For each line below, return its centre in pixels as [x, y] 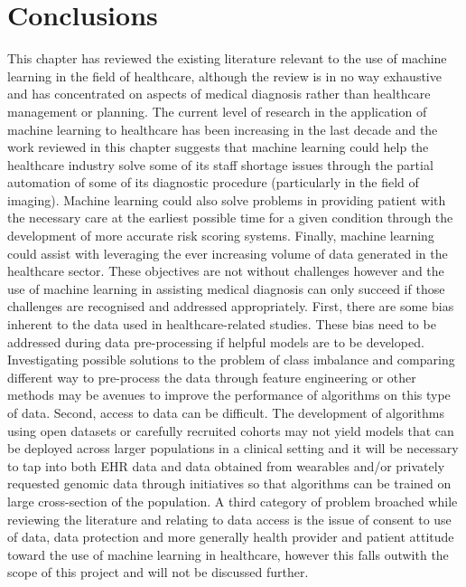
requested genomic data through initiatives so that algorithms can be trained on [229, 483]
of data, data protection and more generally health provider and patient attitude [231, 537]
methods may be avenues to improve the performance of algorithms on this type [229, 395]
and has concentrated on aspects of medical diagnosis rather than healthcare [219, 94]
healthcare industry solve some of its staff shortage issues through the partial [220, 164]
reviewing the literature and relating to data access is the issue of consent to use [229, 519]
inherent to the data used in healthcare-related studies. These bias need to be [222, 324]
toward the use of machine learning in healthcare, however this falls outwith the [228, 554]
